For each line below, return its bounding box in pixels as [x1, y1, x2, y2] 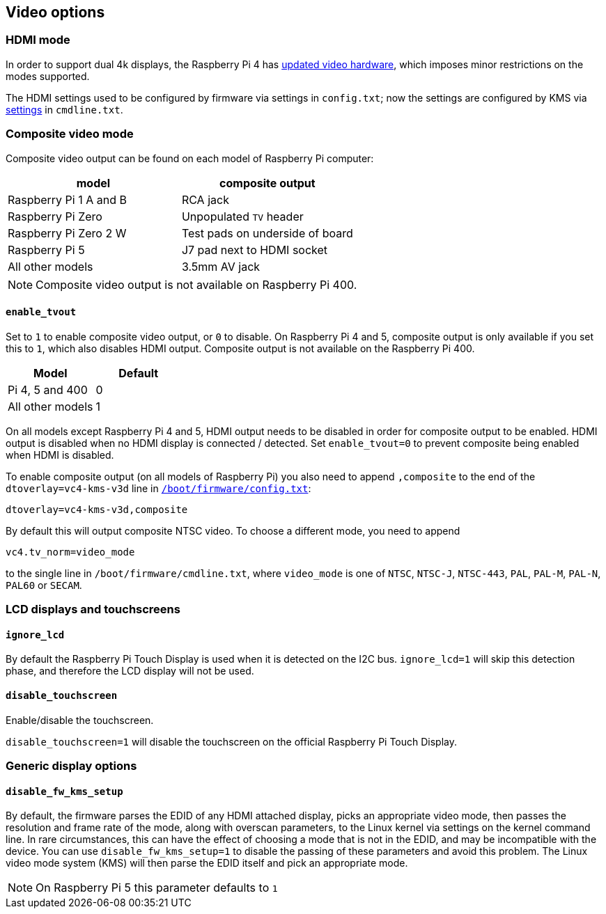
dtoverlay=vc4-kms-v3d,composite [6, 503, 188, 515]
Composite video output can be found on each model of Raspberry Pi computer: [6, 152, 374, 164]
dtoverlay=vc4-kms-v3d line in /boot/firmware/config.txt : [6, 482, 311, 494]
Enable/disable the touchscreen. [6, 714, 154, 726]
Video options [6, 3, 105, 21]
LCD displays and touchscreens [6, 602, 180, 617]
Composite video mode [6, 127, 134, 141]
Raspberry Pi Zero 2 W [8, 226, 127, 240]
